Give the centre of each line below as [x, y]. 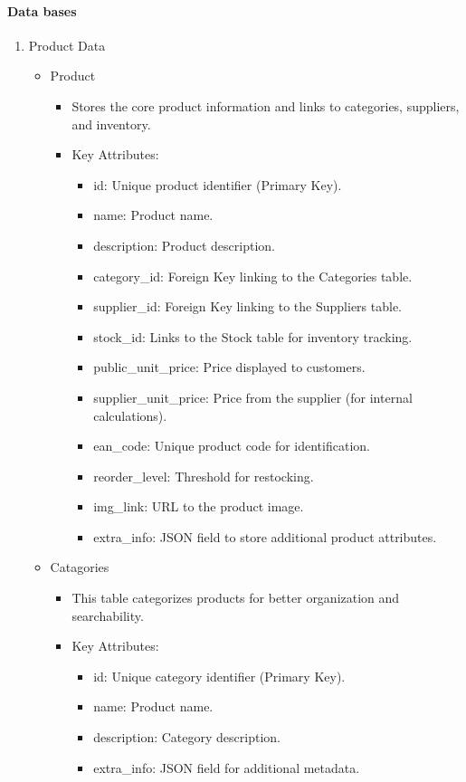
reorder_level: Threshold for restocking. [204, 476]
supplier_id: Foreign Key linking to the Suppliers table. [248, 306]
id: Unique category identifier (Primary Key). [219, 676]
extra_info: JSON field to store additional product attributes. [265, 536]
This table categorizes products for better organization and [236, 598]
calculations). [130, 415]
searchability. [108, 615]
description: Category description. [187, 737]
